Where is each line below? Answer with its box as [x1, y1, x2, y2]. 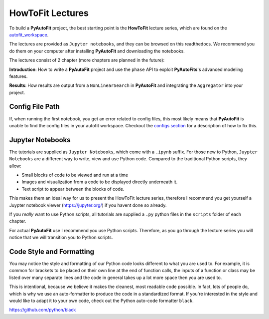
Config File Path [9, 102, 60, 111]
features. [9, 73, 28, 79]
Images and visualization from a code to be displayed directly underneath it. [21, 179, 178, 185]
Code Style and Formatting [9, 247, 95, 256]
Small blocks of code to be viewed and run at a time [21, 172, 129, 178]
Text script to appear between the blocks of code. [21, 186, 125, 192]
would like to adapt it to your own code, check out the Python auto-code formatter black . [9, 298, 194, 304]
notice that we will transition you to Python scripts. [9, 235, 113, 241]
